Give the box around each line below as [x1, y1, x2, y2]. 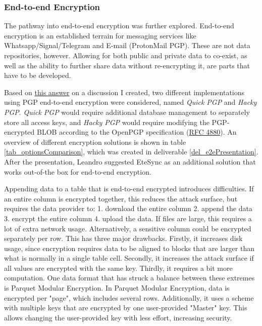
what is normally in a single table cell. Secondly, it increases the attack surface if [4, 253, 254, 263]
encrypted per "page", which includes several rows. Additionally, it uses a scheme [4, 292, 254, 303]
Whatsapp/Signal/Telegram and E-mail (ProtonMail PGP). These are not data [4, 40, 250, 51]
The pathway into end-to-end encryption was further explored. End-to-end [4, 20, 234, 31]
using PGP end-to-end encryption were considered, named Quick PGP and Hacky [4, 97, 257, 107]
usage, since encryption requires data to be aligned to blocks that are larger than [4, 242, 254, 253]
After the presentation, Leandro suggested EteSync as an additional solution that [4, 156, 256, 167]
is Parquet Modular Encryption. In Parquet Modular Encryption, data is [4, 282, 230, 293]
